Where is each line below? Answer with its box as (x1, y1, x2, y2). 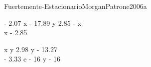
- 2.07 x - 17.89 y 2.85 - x (4, 17, 82, 28)
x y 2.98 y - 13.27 (4, 44, 57, 54)
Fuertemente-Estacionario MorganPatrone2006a (4, 1, 147, 11)
